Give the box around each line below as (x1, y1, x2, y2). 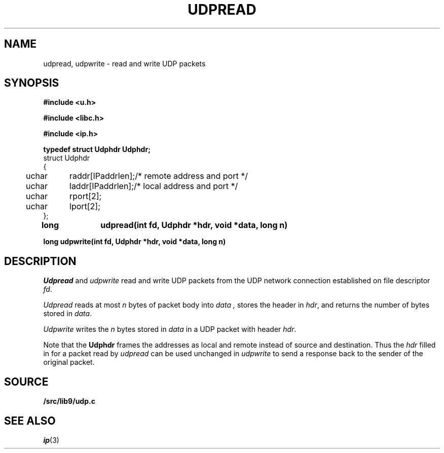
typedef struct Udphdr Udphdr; (43, 145, 151, 154)
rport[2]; (69, 191, 102, 202)
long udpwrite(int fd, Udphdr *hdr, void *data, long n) (43, 237, 226, 246)
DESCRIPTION (4, 254, 77, 268)
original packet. (43, 358, 95, 367)
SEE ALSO (4, 414, 56, 427)
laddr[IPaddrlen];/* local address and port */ (69, 181, 238, 192)
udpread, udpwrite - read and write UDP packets (43, 59, 206, 68)
